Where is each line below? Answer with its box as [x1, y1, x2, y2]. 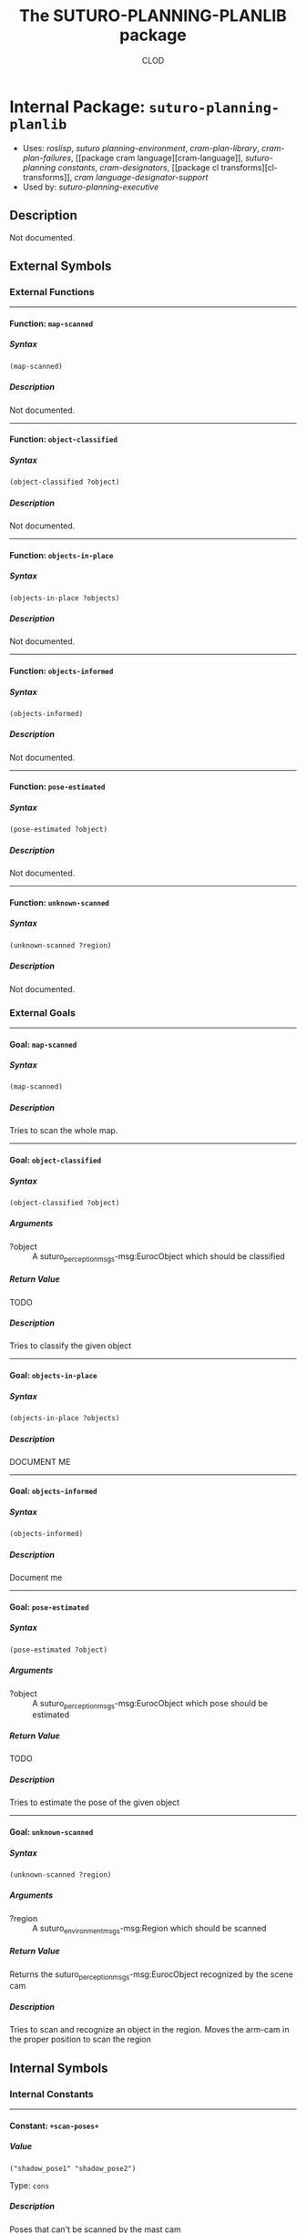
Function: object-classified [9, 434, 118, 445]
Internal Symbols [9, 2060, 108, 2075]
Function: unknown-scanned [9, 896, 110, 907]
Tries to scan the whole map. [9, 1125, 118, 1136]
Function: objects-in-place [9, 549, 114, 560]
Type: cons [9, 2179, 50, 2191]
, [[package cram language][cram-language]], [71, 152, 244, 163]
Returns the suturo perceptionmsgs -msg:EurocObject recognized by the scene [9, 1969, 294, 1982]
